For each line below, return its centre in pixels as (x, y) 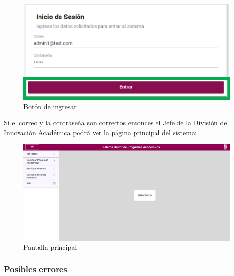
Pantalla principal (50, 247)
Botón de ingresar (50, 106)
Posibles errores (36, 268)
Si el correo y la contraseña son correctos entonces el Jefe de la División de (116, 123)
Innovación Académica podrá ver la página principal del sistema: (100, 132)
